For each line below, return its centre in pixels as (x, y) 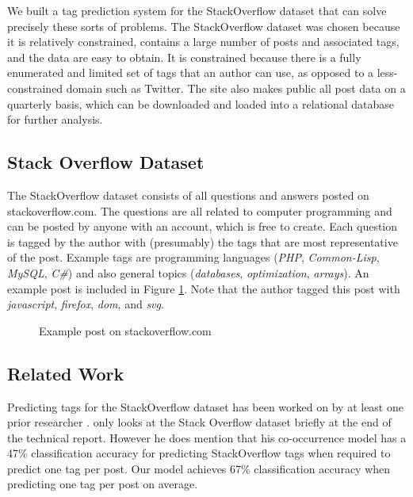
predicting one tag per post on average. (103, 484)
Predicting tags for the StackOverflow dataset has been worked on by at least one (205, 406)
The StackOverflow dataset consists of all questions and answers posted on (188, 195)
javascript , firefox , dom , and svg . (86, 304)
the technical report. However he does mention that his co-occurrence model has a (207, 437)
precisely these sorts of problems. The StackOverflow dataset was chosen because (204, 26)
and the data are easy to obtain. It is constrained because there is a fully (184, 57)
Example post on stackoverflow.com (125, 330)
